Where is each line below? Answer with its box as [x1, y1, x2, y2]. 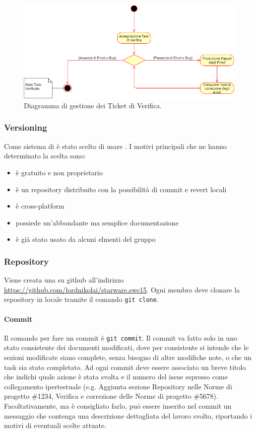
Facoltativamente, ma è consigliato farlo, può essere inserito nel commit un [4, 400, 232, 411]
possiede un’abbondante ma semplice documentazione [15, 217, 179, 227]
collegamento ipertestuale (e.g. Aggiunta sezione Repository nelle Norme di [4, 381, 232, 391]
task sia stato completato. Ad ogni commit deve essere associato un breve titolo [4, 361, 246, 372]
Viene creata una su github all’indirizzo [4, 275, 124, 285]
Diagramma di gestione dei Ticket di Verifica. [24, 100, 162, 110]
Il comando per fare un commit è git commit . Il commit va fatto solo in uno [4, 332, 237, 343]
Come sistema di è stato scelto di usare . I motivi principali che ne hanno [4, 141, 227, 151]
